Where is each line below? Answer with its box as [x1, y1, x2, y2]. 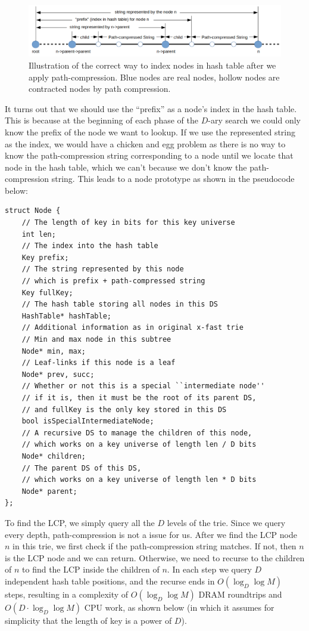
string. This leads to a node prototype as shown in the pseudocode [51, 172, 295, 185]
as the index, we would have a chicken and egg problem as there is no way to [5, 137, 286, 150]
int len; [21, 230, 56, 239]
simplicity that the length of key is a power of [5, 614, 172, 626]
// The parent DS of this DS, [21, 463, 142, 472]
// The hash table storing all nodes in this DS [21, 300, 218, 309]
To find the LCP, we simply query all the [5, 516, 155, 528]
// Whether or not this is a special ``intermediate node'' [21, 382, 265, 391]
